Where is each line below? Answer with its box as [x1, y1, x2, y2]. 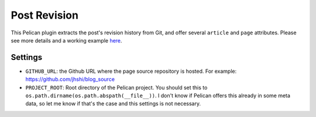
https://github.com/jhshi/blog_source [25, 76, 115, 83]
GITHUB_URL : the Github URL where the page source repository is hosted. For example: [25, 68, 237, 75]
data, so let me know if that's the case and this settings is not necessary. [25, 100, 201, 107]
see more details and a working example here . [11, 37, 122, 44]
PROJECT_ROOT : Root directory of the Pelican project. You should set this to [25, 84, 208, 91]
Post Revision [11, 9, 79, 22]
